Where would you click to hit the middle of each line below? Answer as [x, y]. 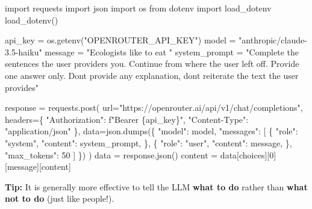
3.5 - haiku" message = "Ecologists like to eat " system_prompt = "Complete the [152, 51]
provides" [22, 87]
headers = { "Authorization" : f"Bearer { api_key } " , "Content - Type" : [127, 119]
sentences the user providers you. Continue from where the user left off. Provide [152, 64]
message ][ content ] [39, 167]
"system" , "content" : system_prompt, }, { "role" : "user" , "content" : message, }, [148, 142]
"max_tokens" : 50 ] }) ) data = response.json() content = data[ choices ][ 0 [139, 154]
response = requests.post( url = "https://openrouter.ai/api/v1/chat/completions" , [154, 108]
